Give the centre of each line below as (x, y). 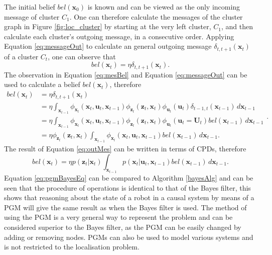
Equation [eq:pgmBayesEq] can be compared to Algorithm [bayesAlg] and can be (129, 177)
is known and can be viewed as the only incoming (164, 7)
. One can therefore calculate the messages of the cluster (156, 16)
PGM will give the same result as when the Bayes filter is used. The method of (125, 207)
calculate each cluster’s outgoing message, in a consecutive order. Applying (119, 36)
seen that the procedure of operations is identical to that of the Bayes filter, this (127, 187)
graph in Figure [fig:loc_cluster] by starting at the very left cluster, (108, 26)
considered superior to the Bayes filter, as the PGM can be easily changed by (123, 227)
